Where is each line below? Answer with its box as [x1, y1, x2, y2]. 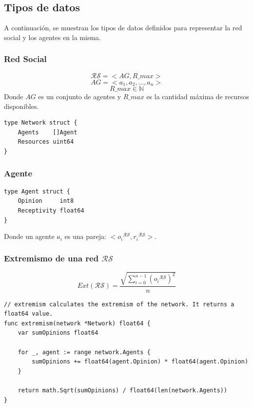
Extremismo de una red [4, 252, 99, 264]
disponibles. [4, 101, 39, 111]
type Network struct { [4, 119, 78, 127]
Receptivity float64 [18, 207, 84, 214]
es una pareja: [64, 231, 106, 241]
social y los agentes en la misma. [4, 32, 101, 42]
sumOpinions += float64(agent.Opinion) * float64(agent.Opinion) [32, 358, 249, 365]
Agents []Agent [18, 129, 78, 136]
